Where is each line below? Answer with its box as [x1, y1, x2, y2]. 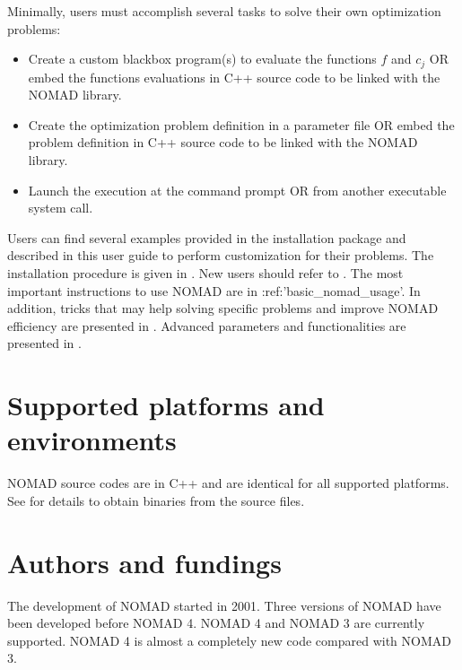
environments [7, 422, 177, 458]
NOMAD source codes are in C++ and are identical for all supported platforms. [7, 474, 449, 492]
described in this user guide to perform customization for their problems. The [7, 246, 434, 265]
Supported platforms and [7, 387, 325, 423]
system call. [28, 198, 93, 217]
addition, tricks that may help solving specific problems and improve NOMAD [7, 299, 439, 318]
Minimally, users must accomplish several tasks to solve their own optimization [7, 2, 441, 20]
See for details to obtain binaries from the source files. [7, 491, 305, 509]
